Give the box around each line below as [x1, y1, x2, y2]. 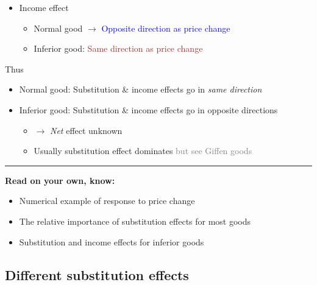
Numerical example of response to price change [19, 194, 195, 207]
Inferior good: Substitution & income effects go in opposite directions [19, 103, 278, 116]
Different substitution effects [5, 265, 189, 284]
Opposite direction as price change [101, 21, 230, 34]
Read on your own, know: [5, 174, 115, 186]
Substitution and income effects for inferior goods [19, 235, 204, 248]
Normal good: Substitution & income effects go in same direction [19, 83, 262, 96]
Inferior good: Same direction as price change [34, 42, 203, 55]
